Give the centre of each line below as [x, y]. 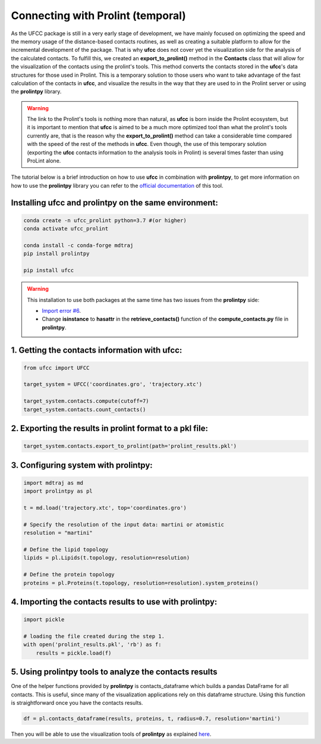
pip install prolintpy [56, 254]
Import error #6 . [62, 310]
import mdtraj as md [53, 483]
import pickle [44, 620]
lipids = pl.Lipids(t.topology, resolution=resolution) [107, 558]
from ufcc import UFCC [56, 368]
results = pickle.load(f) [74, 653]
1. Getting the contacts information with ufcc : [97, 350]
